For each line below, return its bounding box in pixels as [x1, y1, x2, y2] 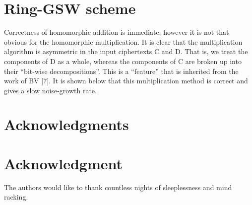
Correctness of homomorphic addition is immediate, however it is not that [4, 27, 229, 37]
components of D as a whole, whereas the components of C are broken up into [4, 56, 242, 66]
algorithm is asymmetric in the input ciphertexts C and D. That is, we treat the [4, 46, 248, 57]
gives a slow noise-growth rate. [4, 85, 97, 95]
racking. [4, 192, 28, 202]
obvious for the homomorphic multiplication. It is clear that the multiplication [4, 36, 243, 47]
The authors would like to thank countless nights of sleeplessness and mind [4, 182, 232, 192]
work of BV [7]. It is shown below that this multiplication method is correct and [4, 75, 248, 86]
